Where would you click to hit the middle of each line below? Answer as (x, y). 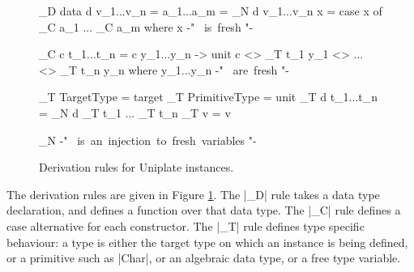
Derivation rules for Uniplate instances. (137, 167)
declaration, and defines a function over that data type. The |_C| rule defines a (204, 210)
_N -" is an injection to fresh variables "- (148, 140)
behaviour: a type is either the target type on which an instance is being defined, (207, 242)
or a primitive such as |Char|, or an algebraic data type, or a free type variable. (204, 258)
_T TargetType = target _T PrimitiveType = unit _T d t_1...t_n (208, 97)
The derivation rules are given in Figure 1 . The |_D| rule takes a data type (193, 194)
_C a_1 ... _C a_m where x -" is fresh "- (146, 26)
